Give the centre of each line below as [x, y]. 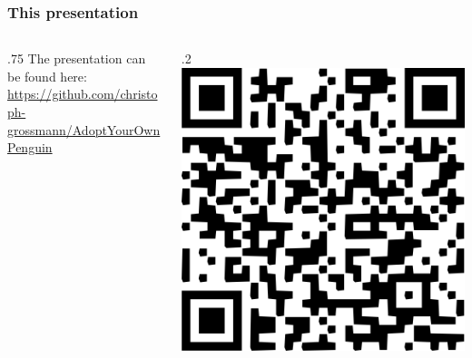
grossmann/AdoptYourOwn [84, 129]
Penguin [30, 147]
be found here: [47, 76]
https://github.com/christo [83, 94]
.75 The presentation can [77, 58]
